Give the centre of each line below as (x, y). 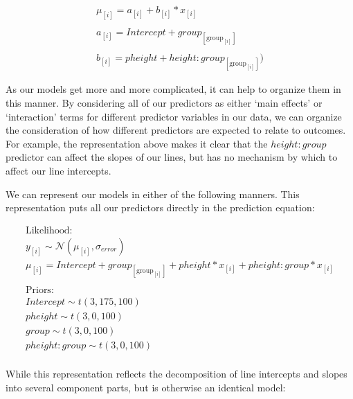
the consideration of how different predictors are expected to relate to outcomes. (176, 130)
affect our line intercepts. (58, 170)
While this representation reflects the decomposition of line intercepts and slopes (176, 374)
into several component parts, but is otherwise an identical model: (146, 387)
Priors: (39, 291)
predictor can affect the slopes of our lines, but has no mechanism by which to (172, 157)
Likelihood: (49, 230)
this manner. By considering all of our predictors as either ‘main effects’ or (164, 102)
